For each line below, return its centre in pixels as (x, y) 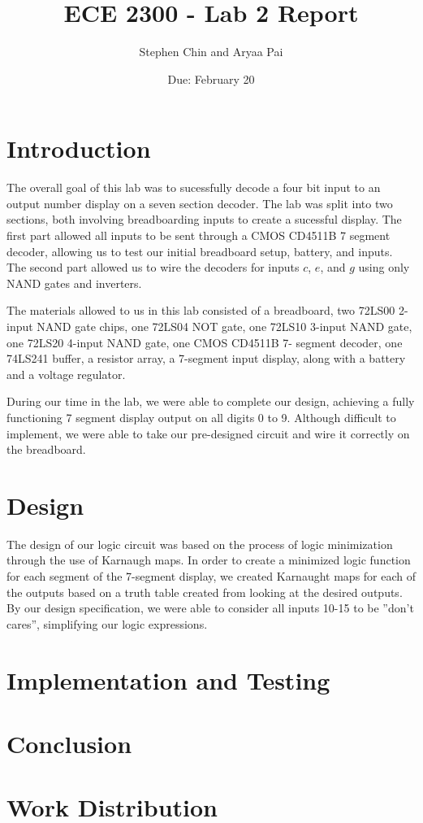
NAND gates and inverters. (74, 283)
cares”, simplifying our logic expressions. (107, 623)
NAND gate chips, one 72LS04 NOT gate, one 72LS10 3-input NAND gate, (224, 326)
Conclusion (69, 743)
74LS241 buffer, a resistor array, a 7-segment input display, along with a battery (206, 358)
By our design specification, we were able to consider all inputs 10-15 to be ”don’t (210, 608)
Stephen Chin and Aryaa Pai (211, 52)
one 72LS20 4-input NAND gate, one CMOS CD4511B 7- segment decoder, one (205, 342)
